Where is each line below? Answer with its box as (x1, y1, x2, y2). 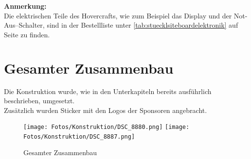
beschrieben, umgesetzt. (4, 95, 75, 106)
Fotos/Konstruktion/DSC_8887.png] (23, 133, 135, 140)
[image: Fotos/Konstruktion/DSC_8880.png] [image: (23, 124, 190, 131)
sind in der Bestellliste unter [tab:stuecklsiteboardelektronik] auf (47, 20, 238, 30)
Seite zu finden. (4, 29, 50, 39)
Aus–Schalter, (4, 20, 45, 30)
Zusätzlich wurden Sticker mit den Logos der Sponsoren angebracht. (4, 105, 207, 115)
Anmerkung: (4, 1, 47, 11)
